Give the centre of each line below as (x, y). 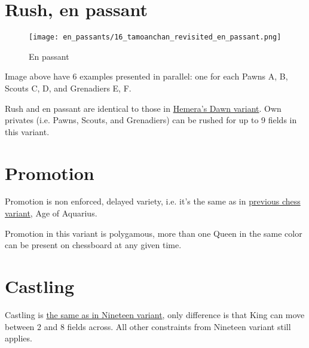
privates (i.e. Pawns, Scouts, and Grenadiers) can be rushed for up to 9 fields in (151, 120)
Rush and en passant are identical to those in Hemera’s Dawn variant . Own (143, 108)
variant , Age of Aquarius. (51, 213)
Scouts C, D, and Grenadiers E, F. (68, 88)
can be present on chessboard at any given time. (93, 245)
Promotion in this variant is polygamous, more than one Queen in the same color (154, 233)
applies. (19, 338)
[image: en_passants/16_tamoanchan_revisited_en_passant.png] (155, 37)
